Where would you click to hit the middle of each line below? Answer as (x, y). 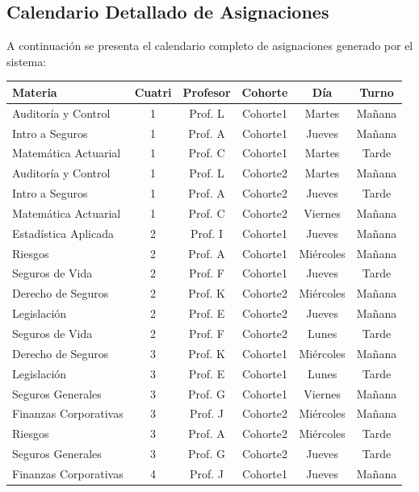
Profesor (207, 92)
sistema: (27, 61)
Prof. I (207, 233)
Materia (35, 92)
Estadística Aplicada (63, 233)
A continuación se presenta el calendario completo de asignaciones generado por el (210, 46)
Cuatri (153, 92)
